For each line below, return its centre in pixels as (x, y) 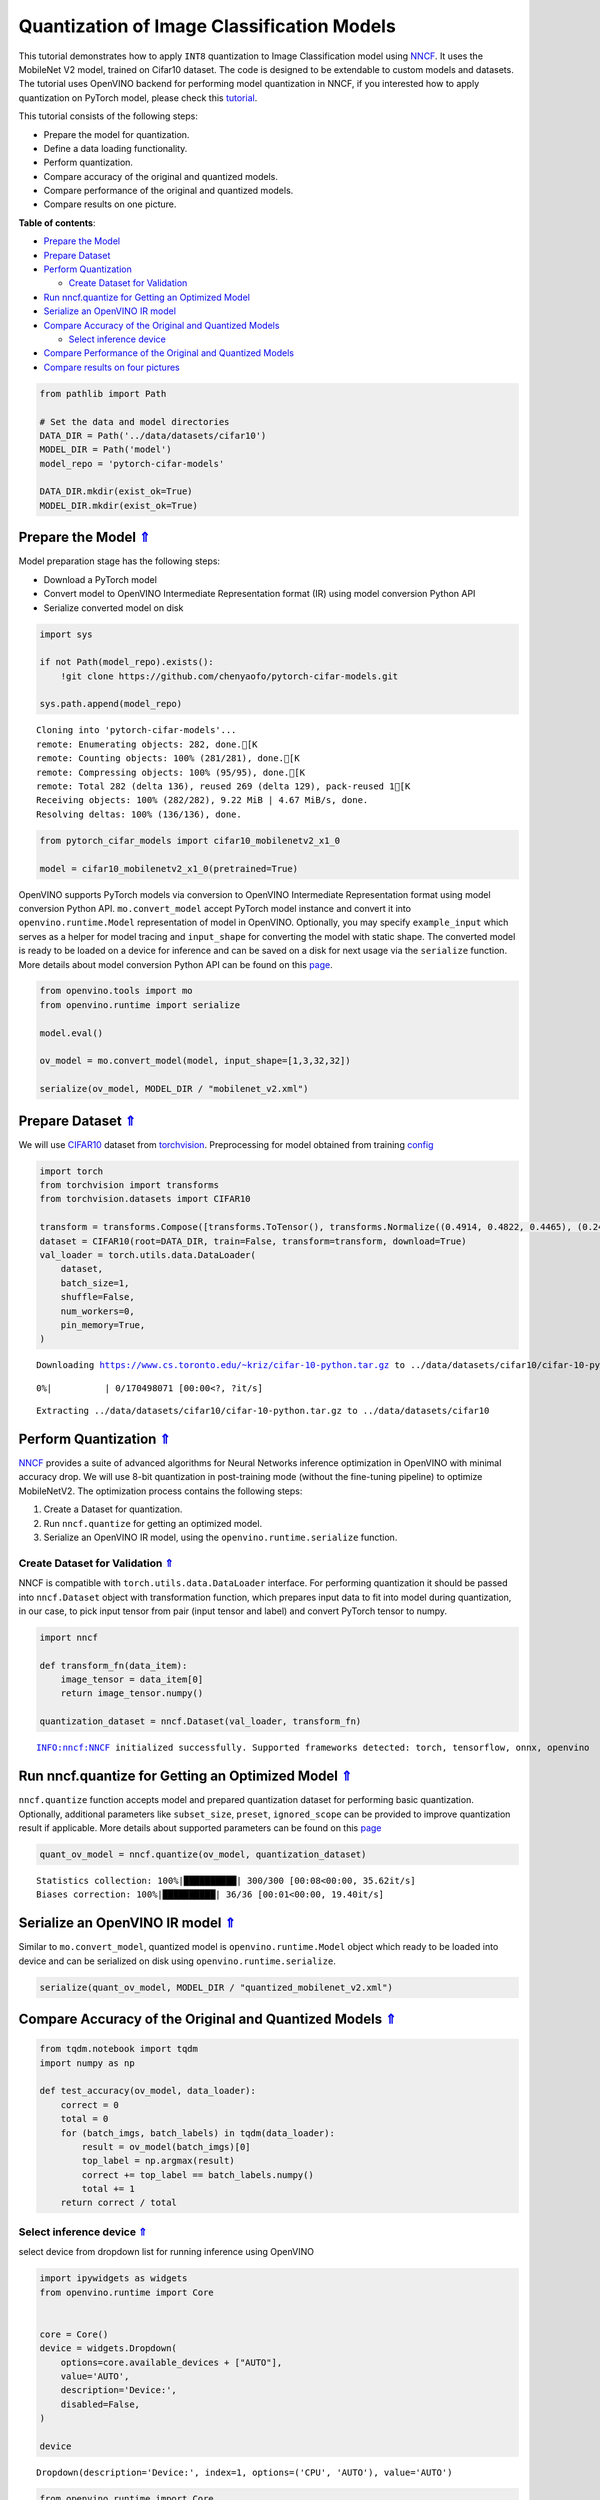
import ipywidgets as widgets (113, 2278)
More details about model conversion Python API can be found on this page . (176, 964)
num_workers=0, (97, 1311)
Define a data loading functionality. (115, 148)
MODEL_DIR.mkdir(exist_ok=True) (119, 505)
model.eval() (71, 1033)
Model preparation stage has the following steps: (119, 561)
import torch (71, 1171)
